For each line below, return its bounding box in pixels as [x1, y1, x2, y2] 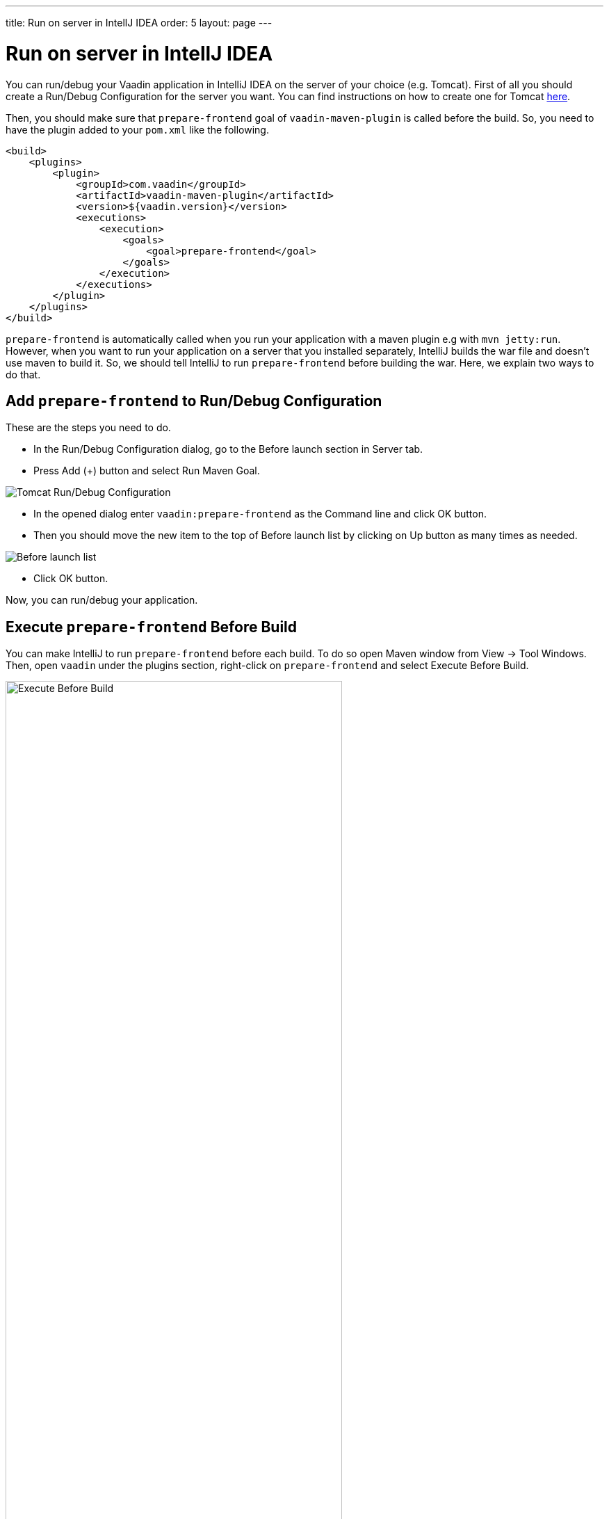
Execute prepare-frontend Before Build [6, 618, 298, 636]
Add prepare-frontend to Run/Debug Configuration [6, 392, 382, 410]
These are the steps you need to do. [6, 421, 171, 434]
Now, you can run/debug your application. [6, 594, 198, 606]
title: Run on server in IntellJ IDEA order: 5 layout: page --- [6, 17, 273, 29]
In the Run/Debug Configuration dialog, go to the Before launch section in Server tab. [33, 443, 423, 456]
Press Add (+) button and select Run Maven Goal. [33, 465, 260, 477]
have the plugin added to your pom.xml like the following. [6, 123, 269, 136]
